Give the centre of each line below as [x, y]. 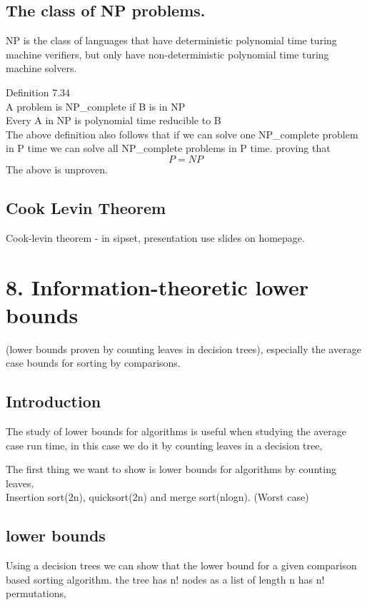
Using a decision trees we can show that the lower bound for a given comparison [181, 565]
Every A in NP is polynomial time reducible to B [114, 120]
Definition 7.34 [38, 92]
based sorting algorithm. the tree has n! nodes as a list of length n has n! [165, 579]
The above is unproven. [57, 169]
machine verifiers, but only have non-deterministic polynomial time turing [167, 54]
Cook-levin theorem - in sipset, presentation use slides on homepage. [155, 237]
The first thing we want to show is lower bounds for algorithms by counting [171, 469]
